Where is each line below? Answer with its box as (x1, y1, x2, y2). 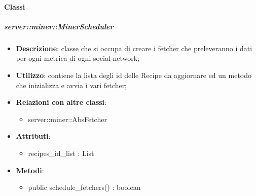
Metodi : (16, 165, 44, 175)
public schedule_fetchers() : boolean (28, 182, 141, 192)
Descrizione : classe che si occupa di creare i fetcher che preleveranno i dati (16, 43, 252, 53)
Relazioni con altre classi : (16, 97, 106, 107)
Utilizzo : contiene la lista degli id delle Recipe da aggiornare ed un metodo (16, 69, 252, 80)
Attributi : (16, 131, 51, 141)
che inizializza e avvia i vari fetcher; (16, 80, 127, 90)
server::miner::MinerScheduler (4, 21, 114, 31)
